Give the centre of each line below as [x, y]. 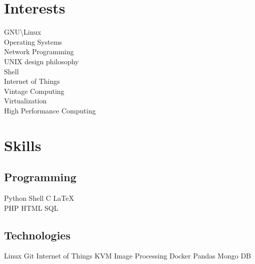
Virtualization [25, 101]
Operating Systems [33, 41]
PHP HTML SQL [31, 208]
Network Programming [39, 51]
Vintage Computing [34, 91]
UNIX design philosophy [41, 61]
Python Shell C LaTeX [39, 198]
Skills [23, 145]
